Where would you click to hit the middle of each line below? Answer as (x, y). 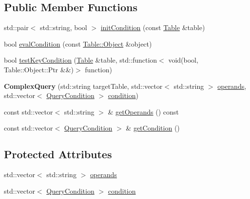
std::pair (16, 27)
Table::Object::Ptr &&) (39, 69)
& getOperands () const (143, 111)
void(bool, (183, 60)
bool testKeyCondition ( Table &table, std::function (81, 60)
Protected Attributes (58, 154)
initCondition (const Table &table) (153, 27)
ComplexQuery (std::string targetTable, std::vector (83, 86)
